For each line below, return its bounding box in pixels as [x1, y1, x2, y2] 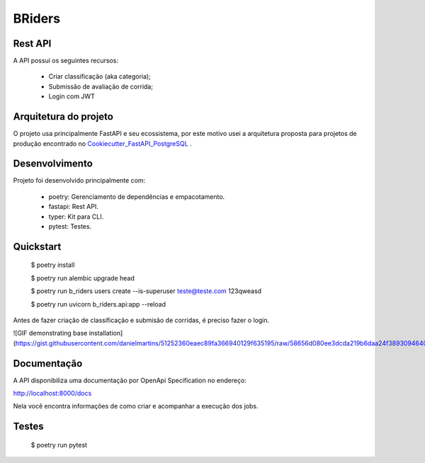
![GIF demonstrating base [13, 329, 88, 338]
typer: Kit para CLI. [48, 212, 104, 221]
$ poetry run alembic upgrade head [30, 273, 135, 282]
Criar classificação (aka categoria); [48, 72, 152, 81]
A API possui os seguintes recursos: [13, 57, 118, 65]
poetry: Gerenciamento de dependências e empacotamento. [48, 192, 225, 201]
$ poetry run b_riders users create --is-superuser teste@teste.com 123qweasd [30, 287, 262, 295]
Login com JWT [48, 92, 95, 101]
